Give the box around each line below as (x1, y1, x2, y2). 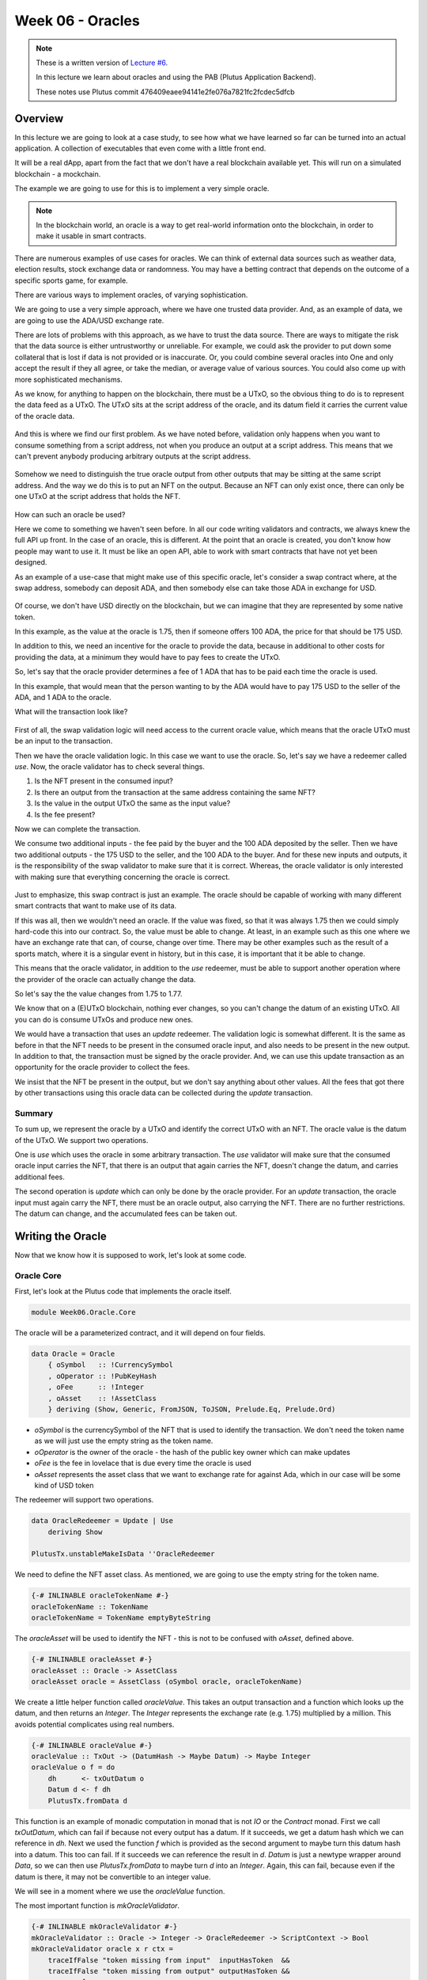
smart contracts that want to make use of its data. (14, 901, 177, 911)
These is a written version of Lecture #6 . (36, 58, 168, 67)
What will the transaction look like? (14, 707, 128, 717)
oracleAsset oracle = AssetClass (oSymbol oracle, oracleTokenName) (31, 1677, 303, 1686)
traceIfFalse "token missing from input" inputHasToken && (47, 1955, 290, 1964)
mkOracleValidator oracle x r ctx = (31, 1944, 174, 1954)
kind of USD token (34, 1480, 94, 1490)
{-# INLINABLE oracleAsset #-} (31, 1655, 153, 1664)
